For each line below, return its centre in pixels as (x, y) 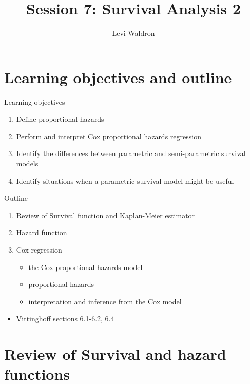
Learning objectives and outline (118, 77)
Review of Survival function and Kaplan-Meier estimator (105, 215)
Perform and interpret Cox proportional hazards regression (109, 136)
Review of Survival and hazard (115, 354)
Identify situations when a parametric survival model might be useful (125, 180)
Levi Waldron (133, 33)
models (27, 164)
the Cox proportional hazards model (85, 267)
